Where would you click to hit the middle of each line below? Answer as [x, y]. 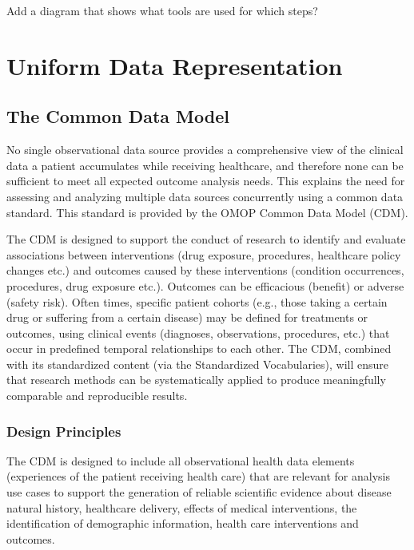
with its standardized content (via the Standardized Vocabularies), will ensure [198, 364]
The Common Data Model [118, 116]
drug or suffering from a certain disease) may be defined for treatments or [187, 317]
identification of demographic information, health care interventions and [183, 523]
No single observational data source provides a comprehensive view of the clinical [205, 150]
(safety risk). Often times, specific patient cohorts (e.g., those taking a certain [197, 301]
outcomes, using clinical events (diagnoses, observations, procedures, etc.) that [198, 332]
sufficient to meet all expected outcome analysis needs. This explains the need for [206, 181]
